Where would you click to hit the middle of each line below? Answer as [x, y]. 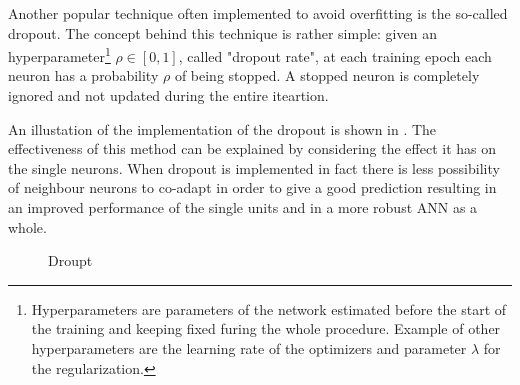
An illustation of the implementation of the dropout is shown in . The [222, 128]
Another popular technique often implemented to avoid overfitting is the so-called [258, 13]
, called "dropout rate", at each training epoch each [335, 55]
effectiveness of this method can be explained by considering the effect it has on [252, 148]
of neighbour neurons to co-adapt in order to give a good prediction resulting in [252, 187]
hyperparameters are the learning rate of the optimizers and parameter [249, 347]
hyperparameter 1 [59, 54]
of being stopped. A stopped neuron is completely [327, 75]
